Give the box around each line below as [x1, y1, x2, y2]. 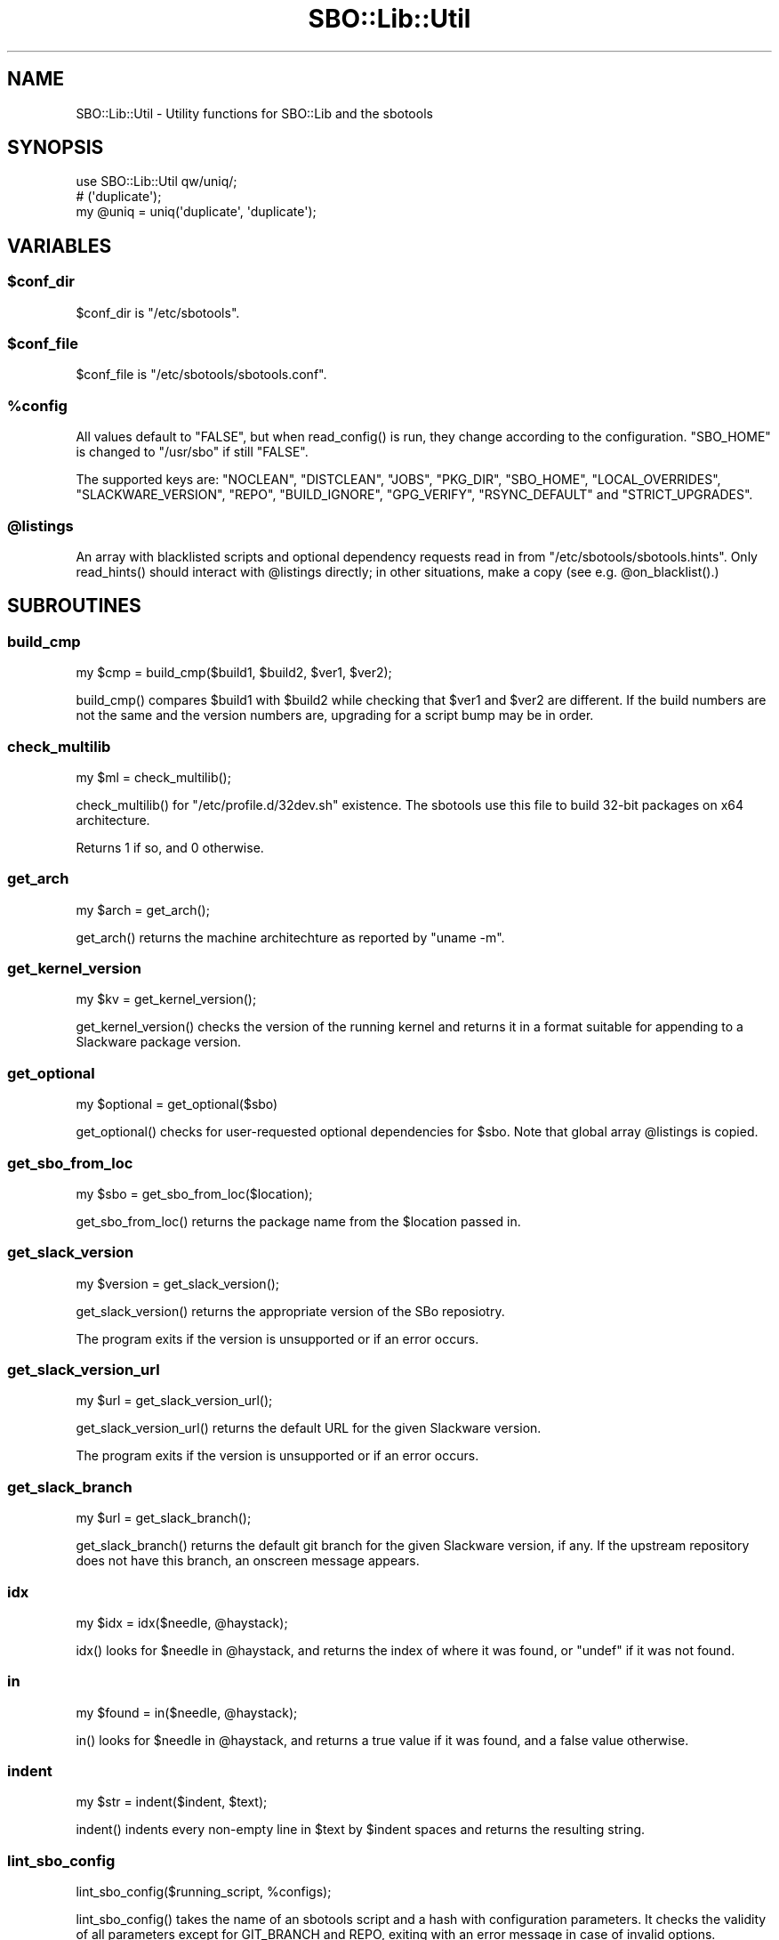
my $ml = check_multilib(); [76, 769, 231, 785]
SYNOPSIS [7, 136, 104, 159]
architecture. [76, 812, 150, 828]
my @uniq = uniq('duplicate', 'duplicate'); [76, 204, 317, 220]
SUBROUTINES [7, 594, 141, 618]
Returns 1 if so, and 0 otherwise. [76, 839, 264, 855]
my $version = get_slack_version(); [76, 1275, 280, 1291]
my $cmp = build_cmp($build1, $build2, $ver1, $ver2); [76, 665, 392, 681]
